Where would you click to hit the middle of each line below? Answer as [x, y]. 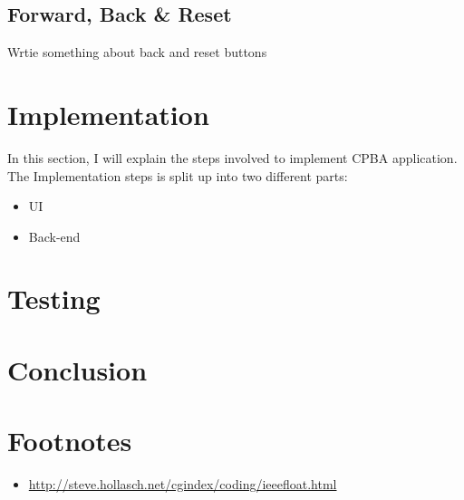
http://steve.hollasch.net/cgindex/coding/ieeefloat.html [183, 484]
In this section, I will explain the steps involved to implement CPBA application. [232, 157]
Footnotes [70, 441]
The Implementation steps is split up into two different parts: [178, 175]
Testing [54, 298]
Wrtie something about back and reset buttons [137, 52]
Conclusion [77, 369]
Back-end [54, 236]
